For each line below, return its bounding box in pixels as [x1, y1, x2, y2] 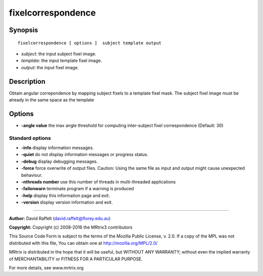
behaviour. [21, 172, 43, 178]
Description [9, 77, 46, 85]
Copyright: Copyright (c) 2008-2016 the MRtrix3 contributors [9, 224, 132, 230]
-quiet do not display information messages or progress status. [21, 152, 149, 158]
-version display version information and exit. [21, 199, 113, 205]
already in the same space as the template [9, 97, 94, 103]
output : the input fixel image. [21, 64, 79, 70]
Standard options [9, 135, 51, 141]
